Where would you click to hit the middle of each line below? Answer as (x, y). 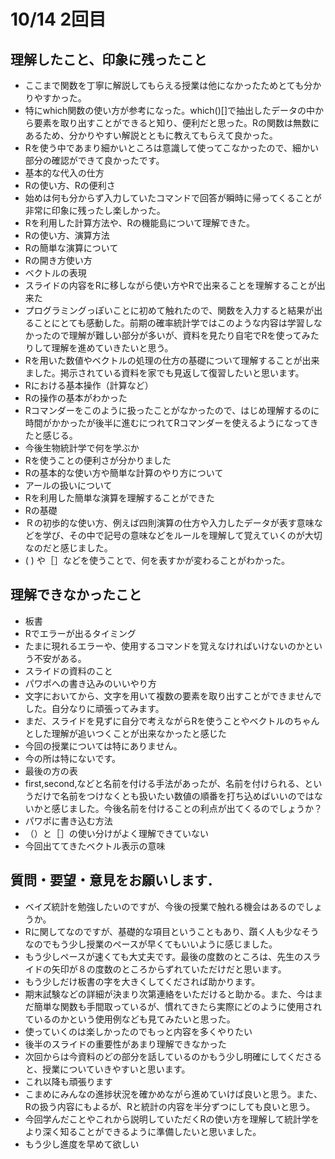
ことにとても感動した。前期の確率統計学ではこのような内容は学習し (173, 323)
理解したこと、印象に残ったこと (109, 59)
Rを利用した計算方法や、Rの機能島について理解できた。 (139, 223)
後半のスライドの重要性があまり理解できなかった (125, 1044)
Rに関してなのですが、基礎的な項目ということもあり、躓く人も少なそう (172, 931)
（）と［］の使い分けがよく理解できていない (117, 833)
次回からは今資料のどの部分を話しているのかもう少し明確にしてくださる (173, 1056)
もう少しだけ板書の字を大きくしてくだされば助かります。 (142, 981)
